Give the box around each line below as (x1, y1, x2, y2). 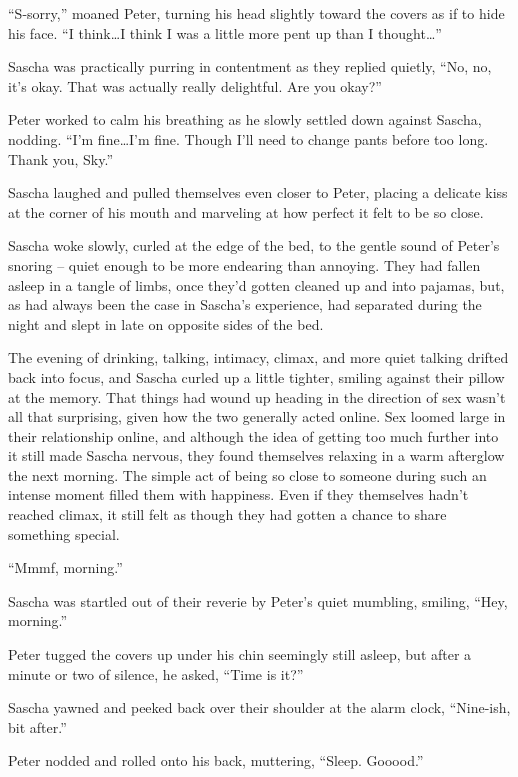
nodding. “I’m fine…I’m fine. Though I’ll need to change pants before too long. (8, 128, 489, 149)
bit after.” (8, 716, 67, 737)
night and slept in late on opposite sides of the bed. (8, 313, 324, 334)
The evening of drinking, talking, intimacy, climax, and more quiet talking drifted (8, 347, 509, 368)
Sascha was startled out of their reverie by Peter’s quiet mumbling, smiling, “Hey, (8, 590, 508, 611)
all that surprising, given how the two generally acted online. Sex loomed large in (8, 406, 506, 427)
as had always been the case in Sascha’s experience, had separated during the (8, 294, 482, 315)
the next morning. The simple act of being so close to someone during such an (8, 464, 487, 485)
